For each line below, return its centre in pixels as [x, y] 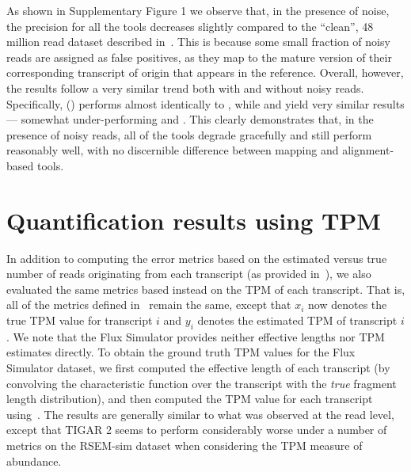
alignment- [368, 150]
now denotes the [348, 305]
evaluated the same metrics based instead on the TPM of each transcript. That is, [206, 289]
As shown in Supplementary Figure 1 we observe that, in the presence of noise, [198, 10]
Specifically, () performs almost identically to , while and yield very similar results [205, 103]
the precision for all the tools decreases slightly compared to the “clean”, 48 [190, 26]
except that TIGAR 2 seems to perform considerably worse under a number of [197, 430]
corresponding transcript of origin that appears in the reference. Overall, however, [205, 72]
